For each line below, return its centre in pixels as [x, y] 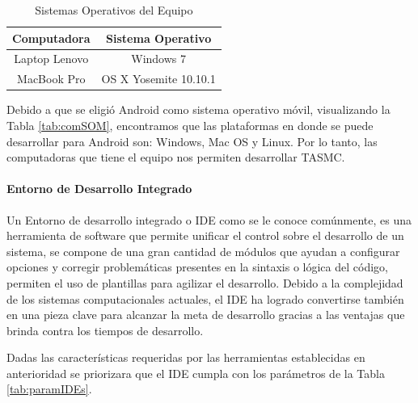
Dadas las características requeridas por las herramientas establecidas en [186, 357]
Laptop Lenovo [51, 59]
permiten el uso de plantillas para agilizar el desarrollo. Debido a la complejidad [205, 282]
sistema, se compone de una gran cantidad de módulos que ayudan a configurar [203, 251]
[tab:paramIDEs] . [49, 389]
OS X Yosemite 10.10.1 [158, 79]
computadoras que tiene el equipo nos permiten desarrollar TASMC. [176, 157]
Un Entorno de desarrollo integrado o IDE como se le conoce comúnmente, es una [209, 219]
